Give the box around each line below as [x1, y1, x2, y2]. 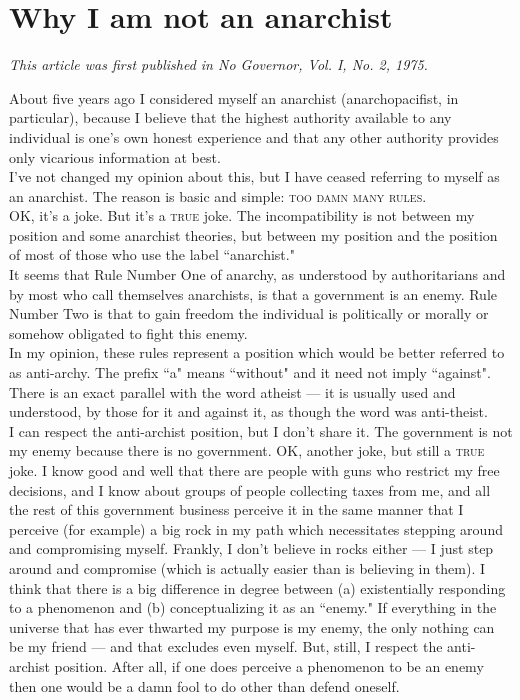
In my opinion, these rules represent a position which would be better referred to [9, 342, 505, 363]
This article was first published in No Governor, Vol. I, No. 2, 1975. [9, 54, 428, 75]
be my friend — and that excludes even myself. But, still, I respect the [9, 636, 443, 657]
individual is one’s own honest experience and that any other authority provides [9, 126, 499, 147]
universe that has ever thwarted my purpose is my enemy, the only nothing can [9, 616, 495, 637]
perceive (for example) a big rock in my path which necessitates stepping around [9, 518, 503, 539]
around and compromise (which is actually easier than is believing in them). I [9, 557, 486, 578]
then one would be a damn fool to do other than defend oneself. [9, 675, 400, 696]
